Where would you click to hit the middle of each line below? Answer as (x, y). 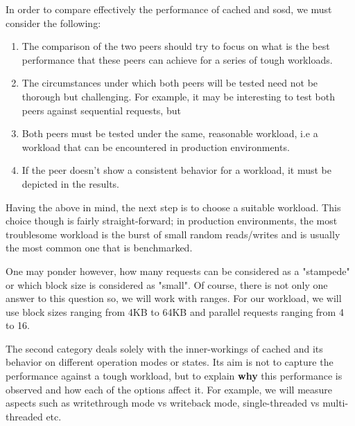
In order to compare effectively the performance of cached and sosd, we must (169, 9)
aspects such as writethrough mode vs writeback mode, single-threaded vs (163, 403)
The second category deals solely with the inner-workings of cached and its (164, 348)
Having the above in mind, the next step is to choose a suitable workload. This (173, 207)
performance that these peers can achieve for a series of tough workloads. (177, 59)
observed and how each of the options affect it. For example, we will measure (169, 389)
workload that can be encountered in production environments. (156, 147)
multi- (336, 403)
